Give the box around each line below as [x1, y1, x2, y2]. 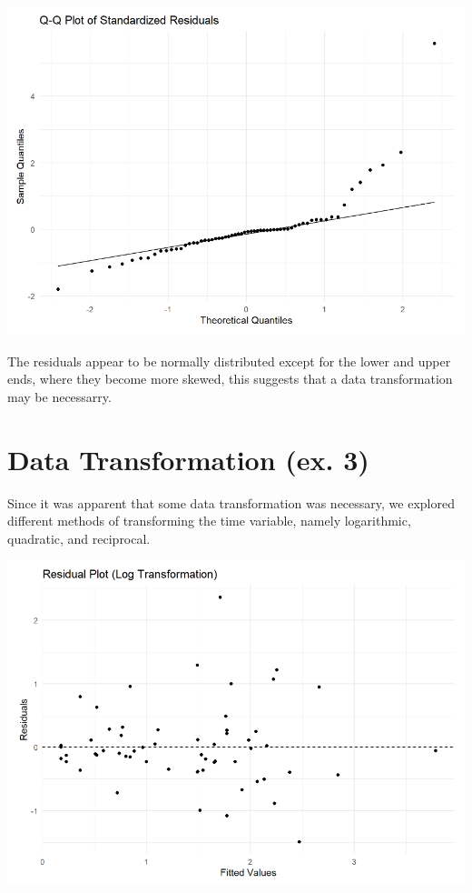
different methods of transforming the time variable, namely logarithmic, [7, 511, 411, 530]
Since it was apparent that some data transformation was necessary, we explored [7, 493, 455, 512]
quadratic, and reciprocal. [7, 528, 151, 547]
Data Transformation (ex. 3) [7, 440, 369, 477]
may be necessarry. [7, 386, 112, 406]
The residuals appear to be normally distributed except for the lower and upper [7, 351, 451, 370]
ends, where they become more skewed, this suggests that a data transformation [7, 369, 453, 388]
